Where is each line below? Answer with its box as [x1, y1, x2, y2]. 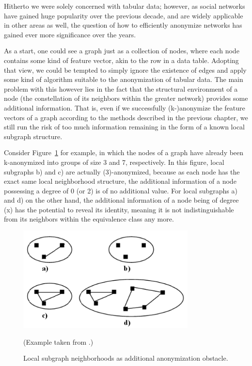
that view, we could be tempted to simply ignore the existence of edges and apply [4, 64, 247, 75]
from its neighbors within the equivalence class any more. [4, 214, 174, 224]
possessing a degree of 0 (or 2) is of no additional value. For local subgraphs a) [4, 185, 237, 195]
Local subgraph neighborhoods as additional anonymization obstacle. [23, 353, 228, 363]
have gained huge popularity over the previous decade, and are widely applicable [4, 10, 243, 20]
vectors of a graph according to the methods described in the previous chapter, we [4, 112, 248, 122]
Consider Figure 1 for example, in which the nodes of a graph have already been [4, 147, 244, 158]
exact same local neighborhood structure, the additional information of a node [4, 176, 236, 186]
